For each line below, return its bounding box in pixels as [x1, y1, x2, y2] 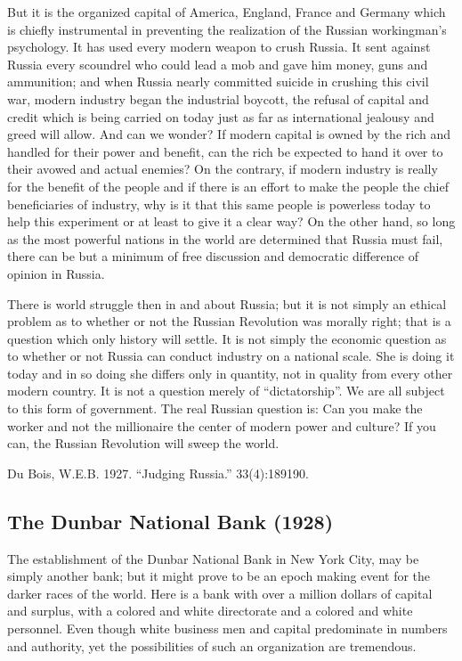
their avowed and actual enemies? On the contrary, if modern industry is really [7, 159, 438, 178]
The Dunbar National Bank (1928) [7, 507, 334, 535]
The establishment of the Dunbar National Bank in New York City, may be [7, 549, 419, 567]
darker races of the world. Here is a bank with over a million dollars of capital [7, 583, 433, 602]
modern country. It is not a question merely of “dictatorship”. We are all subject [7, 381, 445, 400]
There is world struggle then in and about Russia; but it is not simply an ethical [7, 294, 447, 313]
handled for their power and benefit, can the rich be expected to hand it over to [7, 142, 443, 160]
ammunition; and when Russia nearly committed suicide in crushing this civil [7, 72, 429, 91]
